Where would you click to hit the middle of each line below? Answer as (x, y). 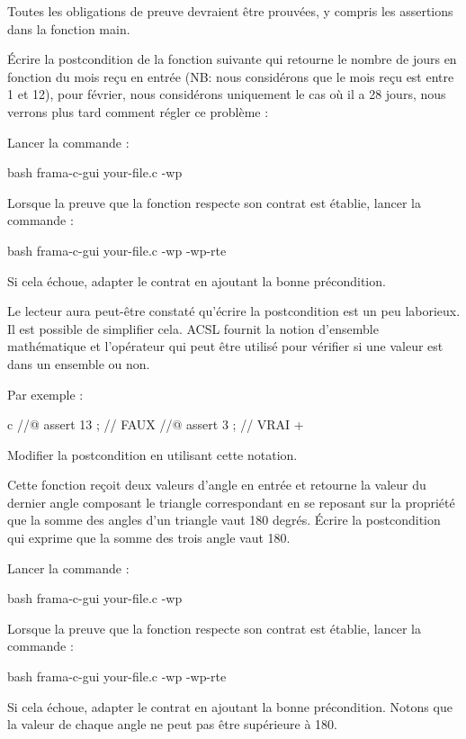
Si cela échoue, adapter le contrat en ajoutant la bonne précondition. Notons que (230, 706)
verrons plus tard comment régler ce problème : (138, 111)
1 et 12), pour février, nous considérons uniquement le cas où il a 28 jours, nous (227, 94)
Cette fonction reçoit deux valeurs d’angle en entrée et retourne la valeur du (217, 485)
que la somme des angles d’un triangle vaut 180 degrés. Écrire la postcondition (224, 520)
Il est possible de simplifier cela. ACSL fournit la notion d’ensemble (193, 328)
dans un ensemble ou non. (79, 363)
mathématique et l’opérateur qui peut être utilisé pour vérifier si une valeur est (225, 346)
